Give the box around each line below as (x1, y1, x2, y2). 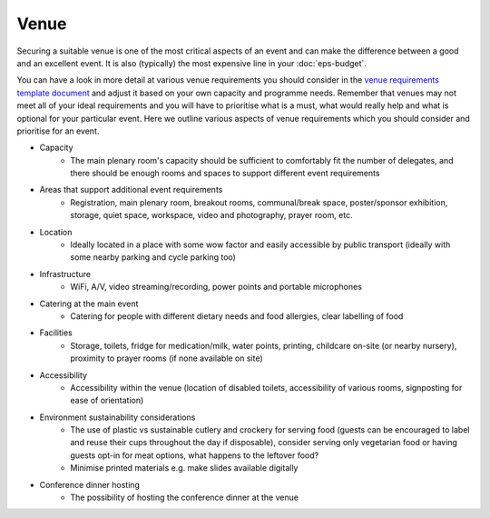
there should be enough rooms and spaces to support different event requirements (70, 168, 380, 179)
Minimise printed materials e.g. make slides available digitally (70, 463, 299, 473)
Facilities (39, 327, 73, 338)
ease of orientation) (70, 395, 144, 406)
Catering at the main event (39, 298, 139, 309)
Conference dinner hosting (39, 479, 141, 490)
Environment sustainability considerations (39, 412, 196, 423)
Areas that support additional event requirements (39, 184, 223, 195)
